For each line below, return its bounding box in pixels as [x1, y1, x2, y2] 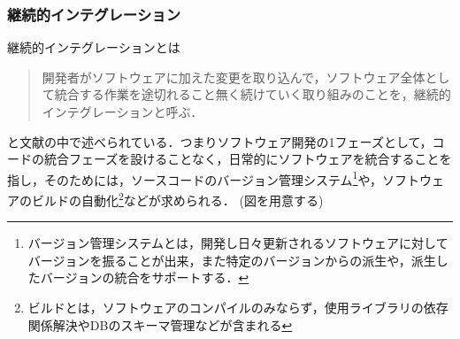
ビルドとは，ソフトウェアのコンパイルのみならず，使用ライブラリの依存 [27, 298, 448, 317]
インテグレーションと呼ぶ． [42, 103, 203, 120]
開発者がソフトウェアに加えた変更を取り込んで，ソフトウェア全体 [42, 67, 425, 86]
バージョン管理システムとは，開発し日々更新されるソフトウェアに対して [27, 234, 448, 252]
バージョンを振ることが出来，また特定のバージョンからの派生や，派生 [27, 250, 436, 269]
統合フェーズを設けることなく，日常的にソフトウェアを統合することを [43, 150, 452, 168]
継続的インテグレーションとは [7, 38, 180, 57]
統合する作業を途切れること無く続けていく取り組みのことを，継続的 [54, 85, 451, 104]
